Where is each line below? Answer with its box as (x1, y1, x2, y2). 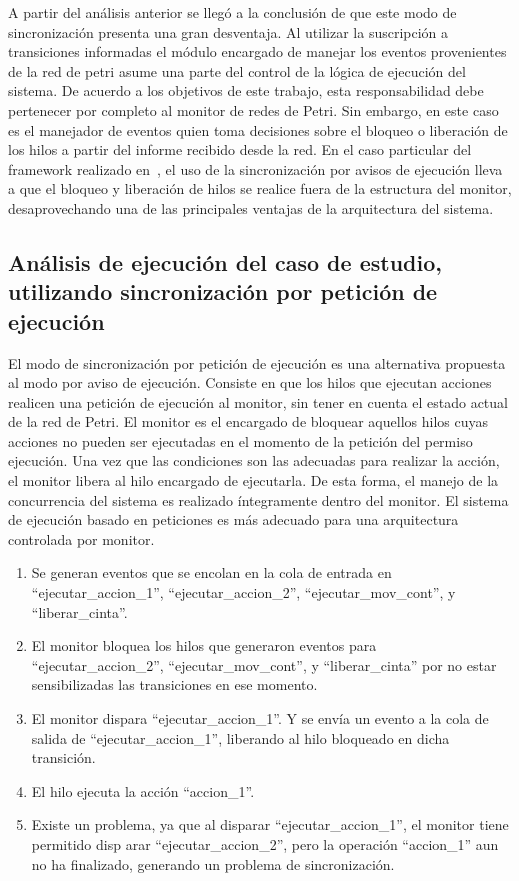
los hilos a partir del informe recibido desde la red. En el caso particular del (8, 139, 472, 160)
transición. (31, 747, 96, 768)
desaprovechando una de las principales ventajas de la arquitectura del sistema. (8, 197, 494, 218)
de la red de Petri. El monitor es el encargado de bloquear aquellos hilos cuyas (8, 411, 488, 432)
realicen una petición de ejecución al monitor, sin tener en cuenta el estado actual (8, 391, 508, 412)
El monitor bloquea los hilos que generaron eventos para (31, 635, 377, 656)
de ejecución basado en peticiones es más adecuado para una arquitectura (8, 509, 459, 530)
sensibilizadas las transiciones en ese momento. (31, 674, 318, 695)
